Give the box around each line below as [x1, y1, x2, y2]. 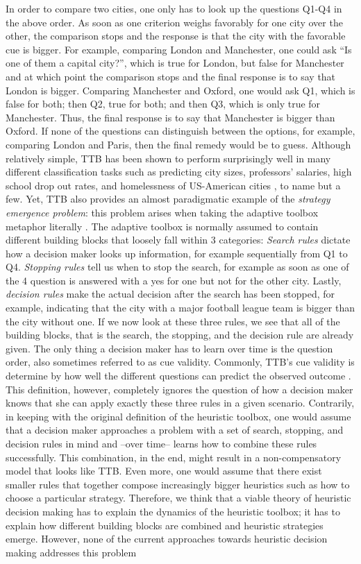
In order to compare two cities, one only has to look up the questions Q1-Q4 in [6, 1, 342, 15]
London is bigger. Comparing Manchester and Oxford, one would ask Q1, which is [6, 83, 355, 97]
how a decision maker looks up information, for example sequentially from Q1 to [6, 246, 348, 260]
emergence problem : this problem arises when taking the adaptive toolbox [6, 205, 319, 219]
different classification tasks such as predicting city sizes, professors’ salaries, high [6, 164, 352, 179]
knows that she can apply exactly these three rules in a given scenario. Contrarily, [6, 395, 355, 410]
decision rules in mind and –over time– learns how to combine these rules [6, 436, 317, 450]
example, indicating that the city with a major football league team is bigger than [6, 300, 355, 315]
